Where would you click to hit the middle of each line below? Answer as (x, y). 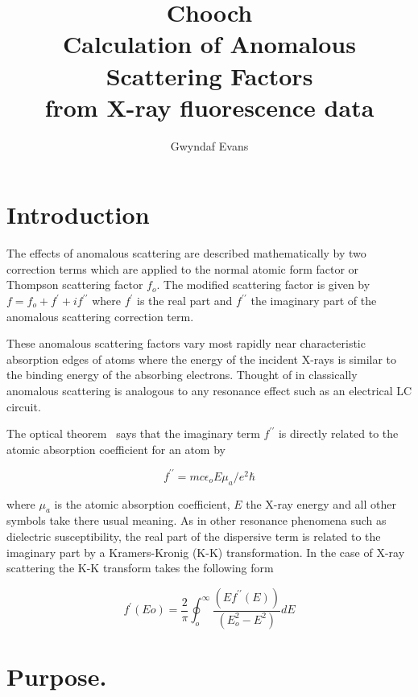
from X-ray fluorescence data (209, 107)
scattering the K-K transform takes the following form (140, 568)
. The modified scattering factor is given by (263, 285)
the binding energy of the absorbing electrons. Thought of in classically (182, 375)
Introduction (78, 214)
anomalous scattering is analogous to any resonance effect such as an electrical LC (209, 390)
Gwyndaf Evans (209, 145)
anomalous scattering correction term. (100, 316)
